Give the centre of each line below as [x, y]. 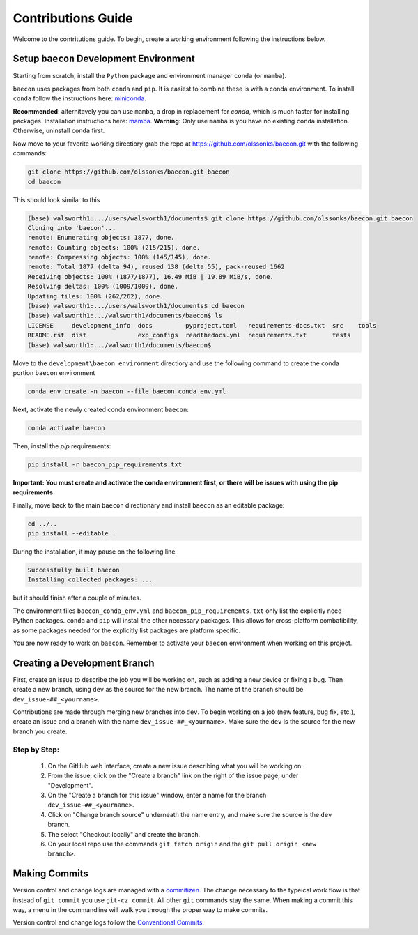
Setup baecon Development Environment [104, 59]
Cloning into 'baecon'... [72, 228]
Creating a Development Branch [84, 663]
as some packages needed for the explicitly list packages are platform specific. [126, 630]
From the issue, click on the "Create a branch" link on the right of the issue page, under [173, 776]
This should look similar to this [56, 199]
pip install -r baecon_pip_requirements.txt [105, 464]
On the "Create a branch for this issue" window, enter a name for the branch [157, 795]
